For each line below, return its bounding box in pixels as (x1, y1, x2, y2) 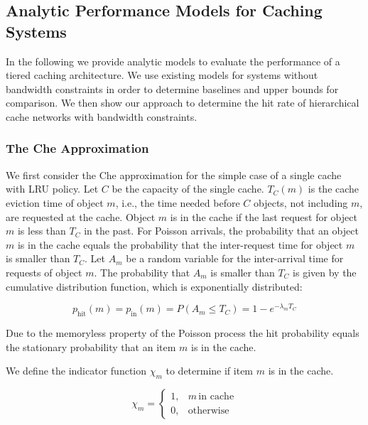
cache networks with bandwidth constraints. (6, 109, 197, 124)
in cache (198, 392, 234, 402)
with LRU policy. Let (6, 181, 99, 196)
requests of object (6, 264, 82, 279)
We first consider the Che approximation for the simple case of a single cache (6, 167, 342, 182)
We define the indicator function (6, 363, 147, 378)
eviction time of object (6, 195, 104, 210)
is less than (17, 223, 66, 238)
